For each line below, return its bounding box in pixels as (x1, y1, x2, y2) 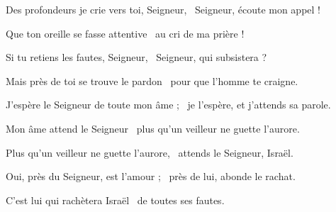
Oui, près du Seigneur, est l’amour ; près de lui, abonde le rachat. (6, 169, 296, 184)
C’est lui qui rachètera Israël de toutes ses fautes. (6, 192, 225, 207)
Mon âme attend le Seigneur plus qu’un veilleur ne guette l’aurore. (6, 121, 300, 135)
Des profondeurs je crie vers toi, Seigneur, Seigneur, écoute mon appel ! (6, 2, 320, 16)
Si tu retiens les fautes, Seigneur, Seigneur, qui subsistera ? (6, 50, 267, 65)
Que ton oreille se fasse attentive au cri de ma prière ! (6, 26, 245, 40)
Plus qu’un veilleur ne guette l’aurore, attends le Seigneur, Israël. (6, 145, 293, 160)
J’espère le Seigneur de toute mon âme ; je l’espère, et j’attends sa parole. (6, 97, 331, 112)
